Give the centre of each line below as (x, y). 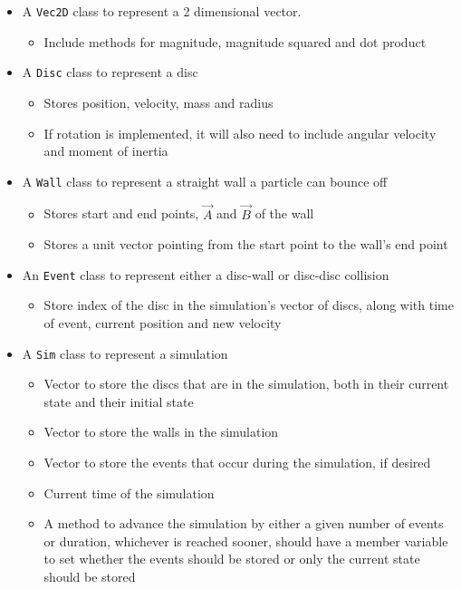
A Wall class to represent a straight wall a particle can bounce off (205, 181)
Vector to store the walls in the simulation (161, 432)
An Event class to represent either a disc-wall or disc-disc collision (206, 274)
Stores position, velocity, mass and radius (158, 102)
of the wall (284, 213)
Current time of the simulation (129, 492)
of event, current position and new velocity (163, 323)
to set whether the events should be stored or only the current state (232, 559)
